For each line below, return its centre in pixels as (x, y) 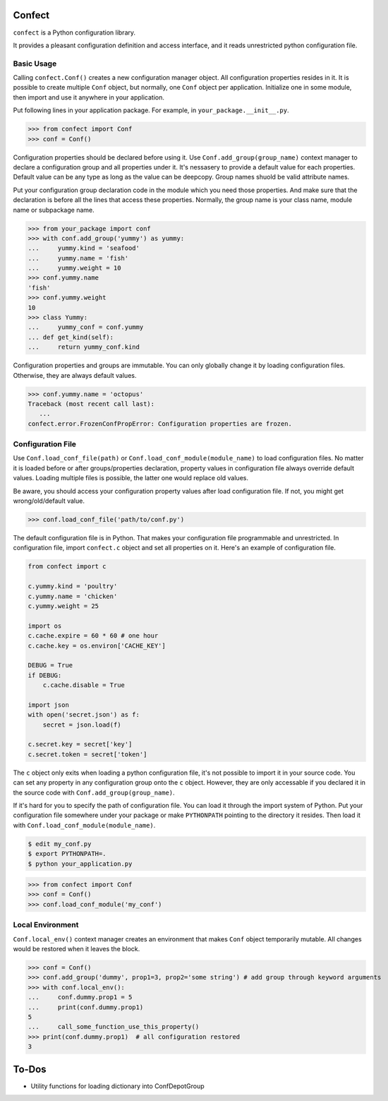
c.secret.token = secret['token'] (87, 754)
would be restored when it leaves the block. (77, 948)
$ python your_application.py (80, 864)
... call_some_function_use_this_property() (114, 1027)
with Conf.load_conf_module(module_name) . (84, 825)
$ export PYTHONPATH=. (67, 854)
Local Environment (46, 925)
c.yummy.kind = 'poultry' (73, 587)
